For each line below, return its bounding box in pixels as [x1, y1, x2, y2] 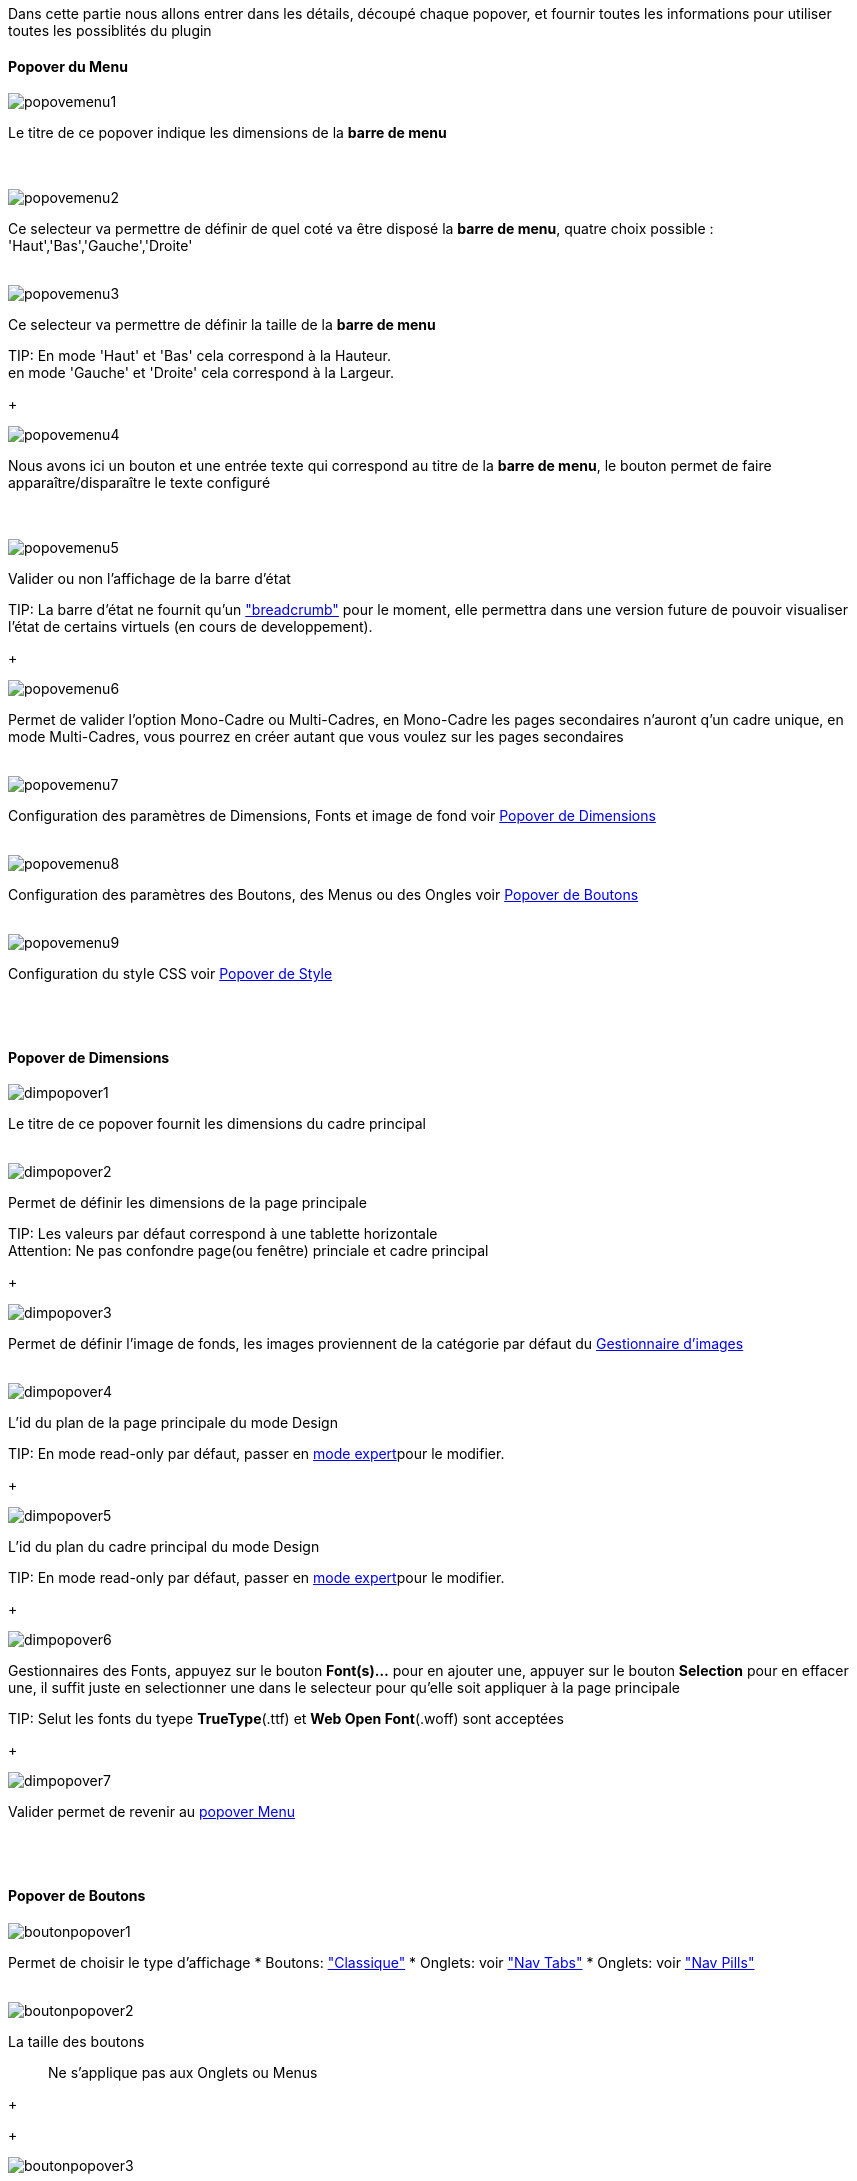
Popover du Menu [8, 57, 128, 75]
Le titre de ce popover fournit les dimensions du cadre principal [8, 1115, 427, 1133]
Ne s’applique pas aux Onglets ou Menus [48, 2063, 318, 2081]
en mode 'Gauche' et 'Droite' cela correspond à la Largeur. [8, 364, 395, 382]
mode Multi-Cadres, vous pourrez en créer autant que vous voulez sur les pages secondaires [8, 728, 624, 746]
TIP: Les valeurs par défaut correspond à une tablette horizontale [8, 1225, 438, 1243]
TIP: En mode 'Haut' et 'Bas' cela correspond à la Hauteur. [8, 347, 391, 365]
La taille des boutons [8, 2032, 145, 2050]
